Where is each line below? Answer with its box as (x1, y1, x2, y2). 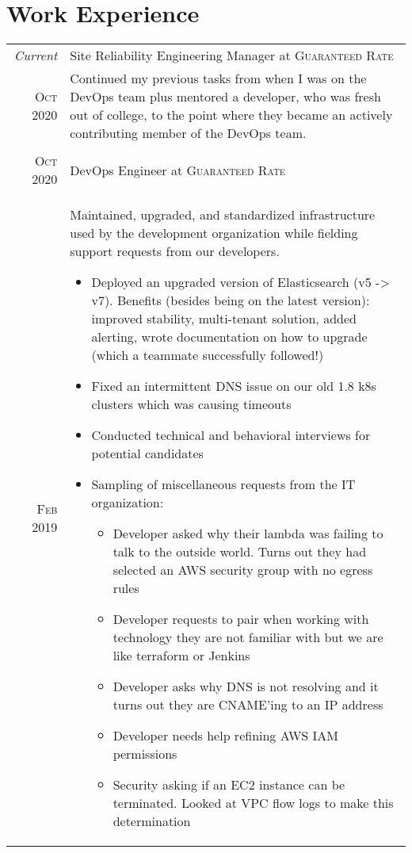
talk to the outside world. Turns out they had (113, 542, 367, 561)
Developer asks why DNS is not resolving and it (113, 677, 379, 696)
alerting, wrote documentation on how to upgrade (91, 327, 368, 346)
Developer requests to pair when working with (113, 610, 369, 629)
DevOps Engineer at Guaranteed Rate (70, 160, 286, 179)
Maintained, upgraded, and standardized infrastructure (70, 205, 376, 224)
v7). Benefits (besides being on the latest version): (91, 291, 370, 310)
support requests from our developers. (70, 242, 280, 261)
